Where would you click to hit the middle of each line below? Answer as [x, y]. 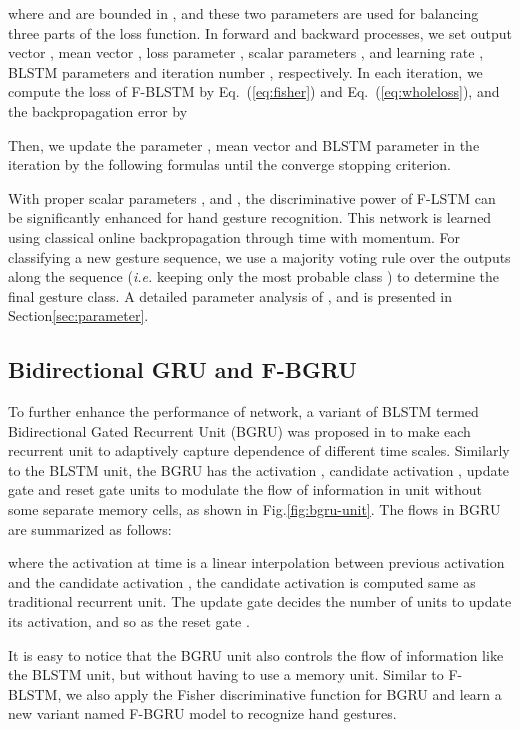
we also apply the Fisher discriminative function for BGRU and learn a [283, 693]
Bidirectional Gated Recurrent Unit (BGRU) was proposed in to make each [239, 430]
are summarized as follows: [90, 528]
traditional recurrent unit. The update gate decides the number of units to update [260, 601]
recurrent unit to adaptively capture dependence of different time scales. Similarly [259, 450]
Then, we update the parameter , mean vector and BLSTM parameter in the [244, 144]
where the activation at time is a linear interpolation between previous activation [256, 562]
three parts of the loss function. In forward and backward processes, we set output [260, 32]
